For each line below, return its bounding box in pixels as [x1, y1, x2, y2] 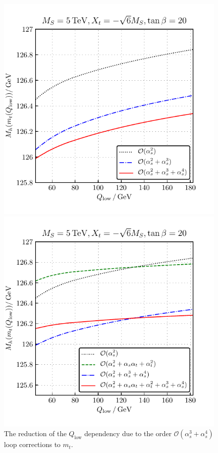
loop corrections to [4, 439, 61, 450]
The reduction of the [4, 428, 67, 439]
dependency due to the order [84, 428, 172, 439]
